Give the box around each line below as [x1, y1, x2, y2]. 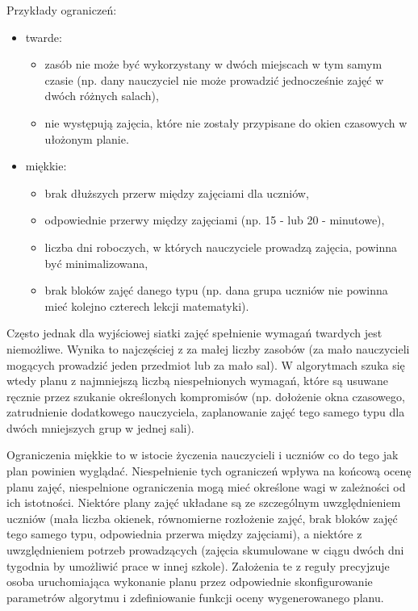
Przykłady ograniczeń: [6, 2, 117, 18]
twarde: [25, 28, 62, 45]
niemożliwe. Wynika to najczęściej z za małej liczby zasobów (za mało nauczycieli [6, 340, 410, 357]
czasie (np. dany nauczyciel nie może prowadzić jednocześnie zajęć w [44, 71, 384, 88]
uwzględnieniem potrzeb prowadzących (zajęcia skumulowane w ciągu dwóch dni [6, 542, 404, 559]
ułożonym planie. [44, 130, 129, 147]
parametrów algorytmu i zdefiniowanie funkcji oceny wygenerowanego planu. [6, 588, 384, 605]
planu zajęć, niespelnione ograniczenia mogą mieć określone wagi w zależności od [6, 478, 406, 495]
